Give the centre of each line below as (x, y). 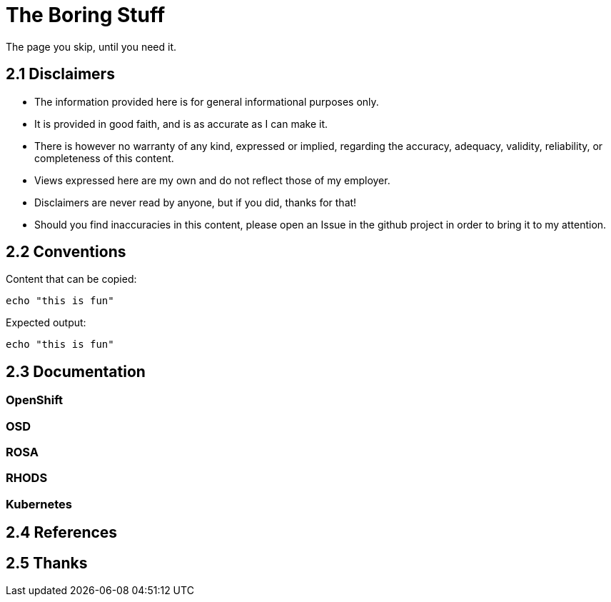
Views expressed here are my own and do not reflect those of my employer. (212, 180)
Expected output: (46, 323)
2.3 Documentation (76, 371)
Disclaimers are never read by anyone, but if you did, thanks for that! (196, 202)
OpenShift (35, 400)
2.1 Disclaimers (60, 74)
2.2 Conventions (66, 252)
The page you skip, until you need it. (91, 46)
